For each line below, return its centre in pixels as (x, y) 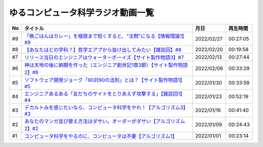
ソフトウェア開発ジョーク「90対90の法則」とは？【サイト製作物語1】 (105, 80)
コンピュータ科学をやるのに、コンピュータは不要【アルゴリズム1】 (101, 136)
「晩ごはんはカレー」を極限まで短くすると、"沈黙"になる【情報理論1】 (106, 36)
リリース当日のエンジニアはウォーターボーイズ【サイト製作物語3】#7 (104, 57)
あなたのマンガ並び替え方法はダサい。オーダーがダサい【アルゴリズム (105, 121)
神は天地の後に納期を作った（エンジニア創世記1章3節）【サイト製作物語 (106, 65)
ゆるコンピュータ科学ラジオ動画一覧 (82, 13)
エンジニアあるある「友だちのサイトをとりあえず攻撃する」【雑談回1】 (105, 94)
